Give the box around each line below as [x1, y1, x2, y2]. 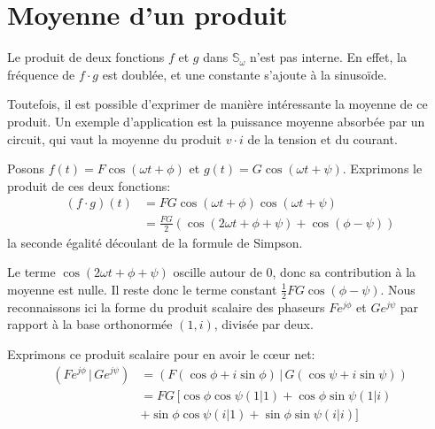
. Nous [380, 280, 416, 298]
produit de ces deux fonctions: [7, 176, 171, 195]
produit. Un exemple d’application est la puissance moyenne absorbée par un [7, 111, 425, 130]
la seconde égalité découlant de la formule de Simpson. [7, 233, 303, 251]
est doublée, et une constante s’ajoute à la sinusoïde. [102, 65, 387, 83]
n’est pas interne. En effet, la [250, 48, 407, 66]
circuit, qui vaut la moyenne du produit [7, 129, 222, 148]
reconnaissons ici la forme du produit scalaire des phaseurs [7, 297, 325, 316]
